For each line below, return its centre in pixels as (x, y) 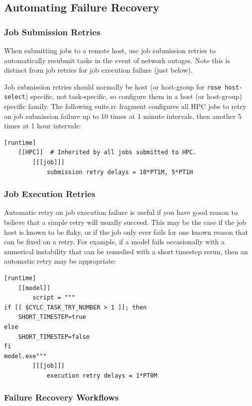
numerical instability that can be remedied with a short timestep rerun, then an (126, 251)
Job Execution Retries (50, 194)
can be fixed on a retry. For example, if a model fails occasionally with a (115, 242)
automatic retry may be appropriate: (60, 261)
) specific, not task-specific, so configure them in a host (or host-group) (133, 96)
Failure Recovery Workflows (62, 397)
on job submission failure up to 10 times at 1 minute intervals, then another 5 (123, 116)
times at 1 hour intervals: (43, 126)
